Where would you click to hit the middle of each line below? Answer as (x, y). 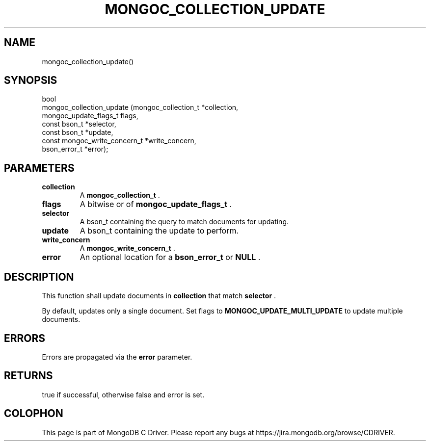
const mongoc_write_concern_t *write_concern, (119, 141)
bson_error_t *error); (75, 149)
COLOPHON (34, 414)
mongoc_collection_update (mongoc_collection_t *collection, (140, 107)
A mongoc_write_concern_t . (127, 248)
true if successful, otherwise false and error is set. (123, 394)
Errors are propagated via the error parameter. (117, 357)
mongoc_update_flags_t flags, (90, 116)
